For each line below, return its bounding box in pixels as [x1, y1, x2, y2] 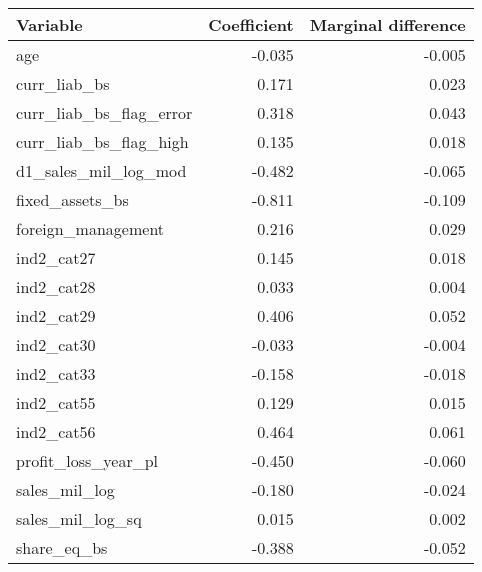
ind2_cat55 [16, 391, 96, 414]
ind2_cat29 [16, 304, 96, 327]
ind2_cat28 [16, 275, 96, 298]
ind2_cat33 [16, 362, 96, 385]
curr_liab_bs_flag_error [16, 101, 193, 124]
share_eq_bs [16, 536, 108, 559]
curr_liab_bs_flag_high [16, 130, 189, 153]
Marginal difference [309, 13, 466, 36]
